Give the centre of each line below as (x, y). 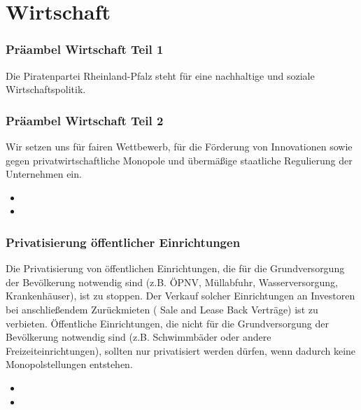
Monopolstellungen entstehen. (69, 364)
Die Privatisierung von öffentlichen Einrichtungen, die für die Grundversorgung (175, 268)
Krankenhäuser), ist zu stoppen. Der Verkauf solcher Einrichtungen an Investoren (180, 296)
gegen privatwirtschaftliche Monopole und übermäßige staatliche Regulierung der (179, 160)
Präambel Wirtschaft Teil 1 (85, 49)
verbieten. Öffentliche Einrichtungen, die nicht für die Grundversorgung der (167, 323)
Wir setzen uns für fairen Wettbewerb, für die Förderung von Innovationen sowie (179, 146)
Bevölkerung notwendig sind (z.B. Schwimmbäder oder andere (139, 337)
